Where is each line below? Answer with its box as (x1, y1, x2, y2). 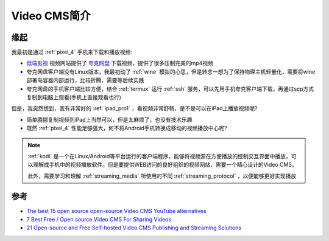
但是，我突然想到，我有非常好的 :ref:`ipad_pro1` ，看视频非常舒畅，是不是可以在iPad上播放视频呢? (11, 105, 258, 112)
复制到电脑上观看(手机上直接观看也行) (26, 94, 122, 101)
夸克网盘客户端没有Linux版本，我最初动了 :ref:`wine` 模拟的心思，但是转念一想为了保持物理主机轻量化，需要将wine (26, 68, 316, 75)
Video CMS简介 (11, 9, 91, 23)
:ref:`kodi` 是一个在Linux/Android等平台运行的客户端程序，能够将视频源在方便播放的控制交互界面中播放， (27, 152, 292, 159)
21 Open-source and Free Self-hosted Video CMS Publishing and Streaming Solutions (26, 224, 242, 231)
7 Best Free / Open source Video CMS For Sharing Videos (26, 216, 172, 223)
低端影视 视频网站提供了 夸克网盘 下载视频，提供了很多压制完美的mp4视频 (26, 60, 213, 67)
